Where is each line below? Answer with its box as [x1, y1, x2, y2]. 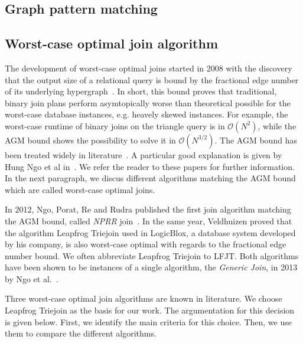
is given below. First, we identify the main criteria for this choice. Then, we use [5, 315, 292, 328]
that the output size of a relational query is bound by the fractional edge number [5, 73, 299, 86]
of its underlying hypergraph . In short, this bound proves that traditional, [5, 85, 277, 97]
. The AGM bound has [214, 133, 297, 146]
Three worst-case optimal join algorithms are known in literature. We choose [5, 292, 282, 305]
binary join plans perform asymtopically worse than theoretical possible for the [5, 96, 291, 109]
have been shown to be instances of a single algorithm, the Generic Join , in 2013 [5, 261, 298, 273]
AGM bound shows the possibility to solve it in [5, 133, 176, 146]
